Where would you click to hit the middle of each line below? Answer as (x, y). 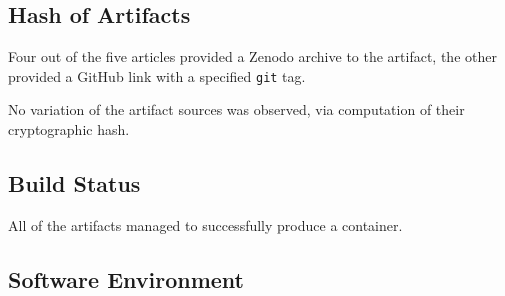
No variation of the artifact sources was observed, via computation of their (236, 109)
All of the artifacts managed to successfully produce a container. (205, 224)
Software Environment (126, 278)
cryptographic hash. (69, 129)
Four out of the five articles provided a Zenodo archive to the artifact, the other (252, 56)
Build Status (74, 183)
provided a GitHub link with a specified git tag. (157, 75)
